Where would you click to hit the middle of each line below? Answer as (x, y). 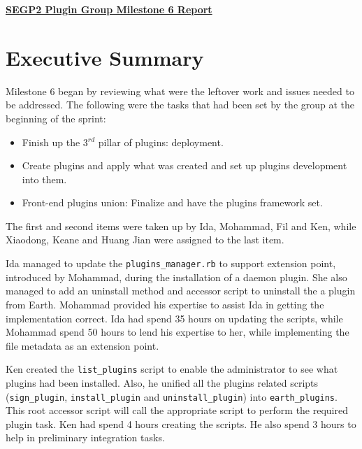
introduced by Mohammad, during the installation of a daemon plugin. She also (176, 277)
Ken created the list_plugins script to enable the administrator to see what (172, 369)
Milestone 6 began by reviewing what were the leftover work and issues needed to (180, 91)
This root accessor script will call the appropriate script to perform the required (177, 410)
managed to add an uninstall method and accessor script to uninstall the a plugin (181, 291)
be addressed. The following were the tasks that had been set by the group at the (180, 105)
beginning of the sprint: (56, 118)
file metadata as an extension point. (82, 345)
